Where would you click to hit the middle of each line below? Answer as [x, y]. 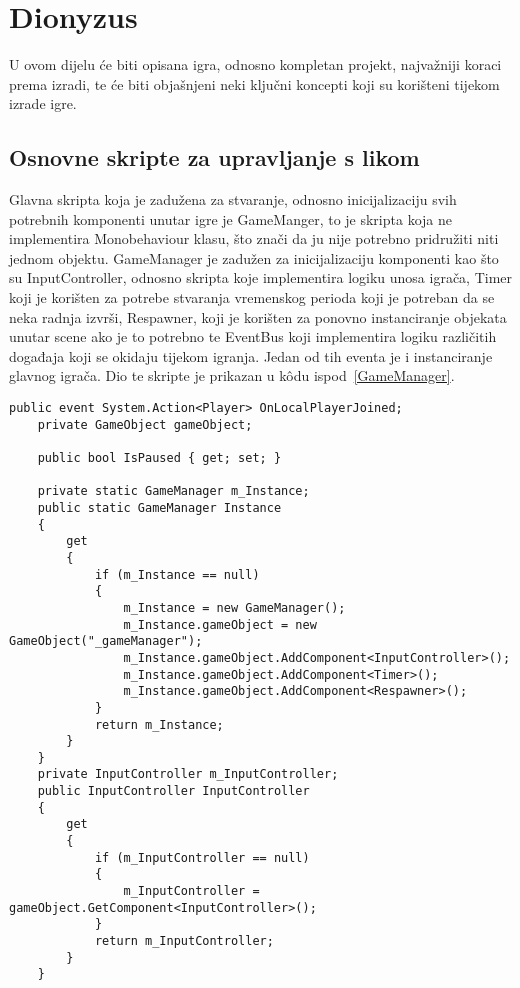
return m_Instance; [159, 724]
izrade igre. [43, 103]
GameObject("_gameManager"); [106, 641]
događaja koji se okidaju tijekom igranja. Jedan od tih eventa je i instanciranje [251, 355]
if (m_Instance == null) [177, 574]
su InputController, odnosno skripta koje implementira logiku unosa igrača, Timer [261, 277]
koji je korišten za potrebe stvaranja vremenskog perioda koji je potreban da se [252, 297]
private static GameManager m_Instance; [173, 491]
